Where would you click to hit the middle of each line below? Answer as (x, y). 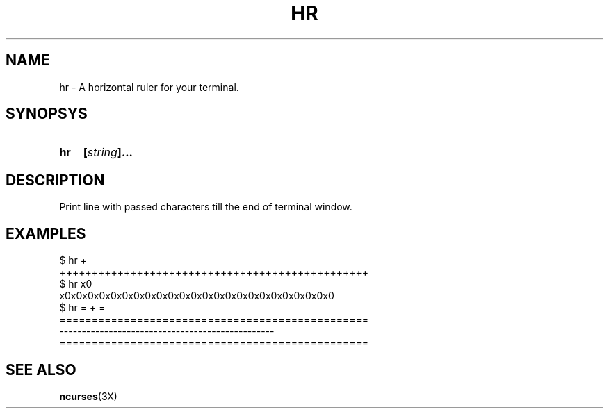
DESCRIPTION (55, 180)
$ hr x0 (76, 284)
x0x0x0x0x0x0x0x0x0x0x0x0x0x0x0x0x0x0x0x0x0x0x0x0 (197, 296)
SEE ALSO (41, 370)
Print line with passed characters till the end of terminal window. (206, 207)
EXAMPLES (46, 233)
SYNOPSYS (47, 114)
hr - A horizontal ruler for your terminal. (149, 87)
